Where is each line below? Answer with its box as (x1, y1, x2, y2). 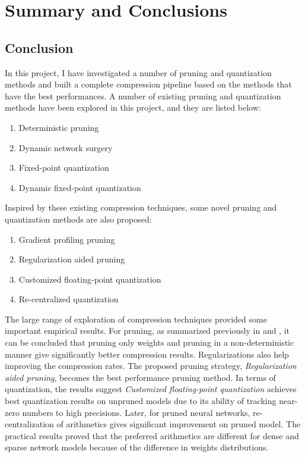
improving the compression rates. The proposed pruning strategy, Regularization (5, 359, 297, 372)
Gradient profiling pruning (18, 233, 115, 245)
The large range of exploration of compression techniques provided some (5, 312, 267, 325)
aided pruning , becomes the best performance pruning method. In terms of (5, 371, 276, 383)
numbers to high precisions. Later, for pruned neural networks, (22, 406, 250, 418)
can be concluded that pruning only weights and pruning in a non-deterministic (5, 336, 294, 349)
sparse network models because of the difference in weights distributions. (5, 441, 269, 453)
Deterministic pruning (18, 121, 99, 133)
